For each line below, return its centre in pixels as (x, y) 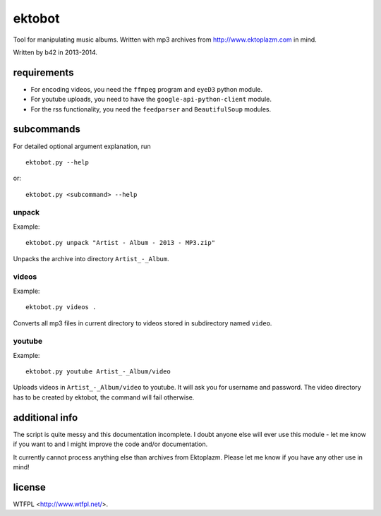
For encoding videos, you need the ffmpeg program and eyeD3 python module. (147, 89)
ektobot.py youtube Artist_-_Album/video (98, 372)
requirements (43, 72)
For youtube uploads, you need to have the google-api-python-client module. (151, 100)
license (29, 487)
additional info (46, 418)
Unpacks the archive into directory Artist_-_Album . (91, 258)
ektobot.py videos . (61, 307)
